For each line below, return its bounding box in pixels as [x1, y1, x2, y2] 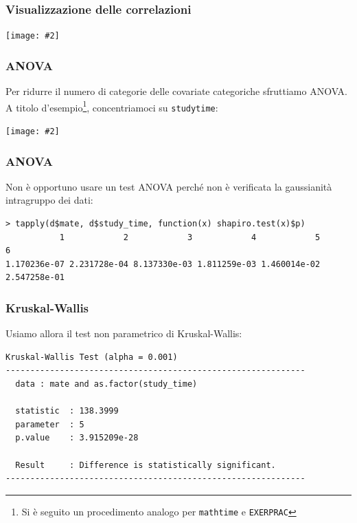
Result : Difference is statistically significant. [15, 460, 276, 470]
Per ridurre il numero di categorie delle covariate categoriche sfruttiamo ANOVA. [5, 84, 347, 98]
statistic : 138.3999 [15, 406, 119, 416]
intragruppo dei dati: [5, 193, 93, 207]
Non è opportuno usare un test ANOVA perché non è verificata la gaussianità [5, 179, 332, 193]
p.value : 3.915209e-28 [15, 433, 139, 443]
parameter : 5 [15, 419, 84, 429]
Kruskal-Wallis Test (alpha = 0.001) [5, 352, 178, 362]
